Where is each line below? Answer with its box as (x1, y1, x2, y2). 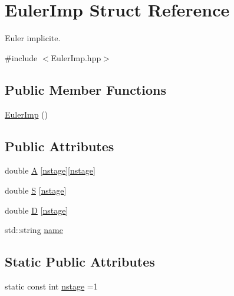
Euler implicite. (5, 32, 61, 44)
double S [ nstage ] (5, 184, 67, 196)
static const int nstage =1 (5, 280, 98, 292)
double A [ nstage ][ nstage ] (5, 164, 95, 177)
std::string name (5, 224, 63, 236)
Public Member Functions (5, 80, 166, 98)
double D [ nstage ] (5, 204, 68, 216)
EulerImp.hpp (51, 51, 101, 64)
